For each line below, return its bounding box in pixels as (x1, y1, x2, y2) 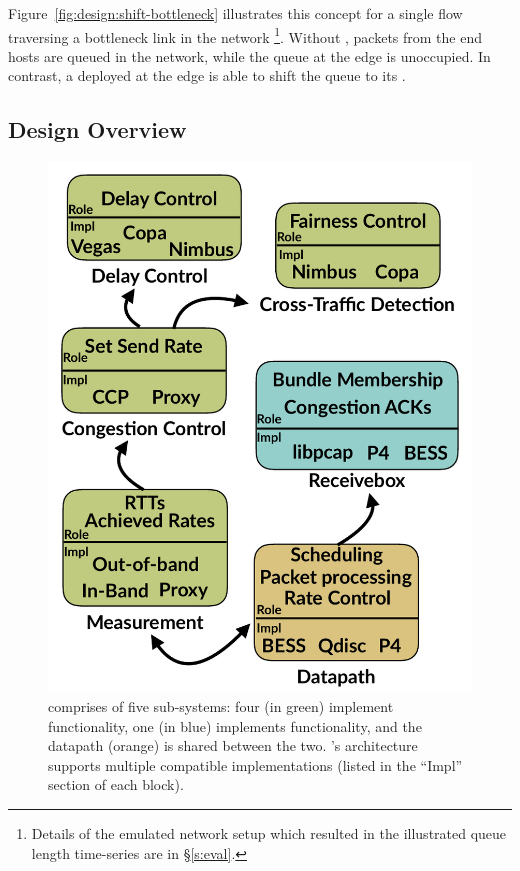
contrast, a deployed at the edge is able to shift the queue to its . (8, 65, 406, 86)
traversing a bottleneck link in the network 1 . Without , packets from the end (8, 23, 482, 47)
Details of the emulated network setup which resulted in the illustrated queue (31, 822, 507, 843)
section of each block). (48, 774, 184, 795)
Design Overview (8, 114, 187, 145)
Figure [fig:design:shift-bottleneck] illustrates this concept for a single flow (8, 3, 463, 23)
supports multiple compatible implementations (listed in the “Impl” (48, 754, 463, 775)
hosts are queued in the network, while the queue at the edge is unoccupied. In (8, 45, 491, 66)
